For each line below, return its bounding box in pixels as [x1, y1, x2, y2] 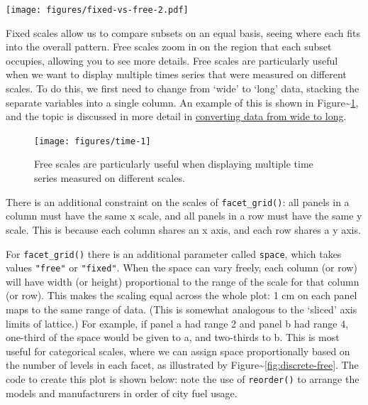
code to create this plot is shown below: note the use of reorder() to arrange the [6, 371, 359, 386]
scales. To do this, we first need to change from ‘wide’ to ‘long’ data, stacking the [6, 81, 359, 96]
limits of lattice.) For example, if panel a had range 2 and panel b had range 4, [6, 315, 349, 330]
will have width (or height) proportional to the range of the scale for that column [6, 274, 359, 288]
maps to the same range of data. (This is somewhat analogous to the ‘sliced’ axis [6, 302, 357, 316]
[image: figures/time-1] [34, 136, 151, 146]
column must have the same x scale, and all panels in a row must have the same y [6, 208, 362, 223]
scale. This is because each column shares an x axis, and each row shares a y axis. [6, 222, 361, 237]
